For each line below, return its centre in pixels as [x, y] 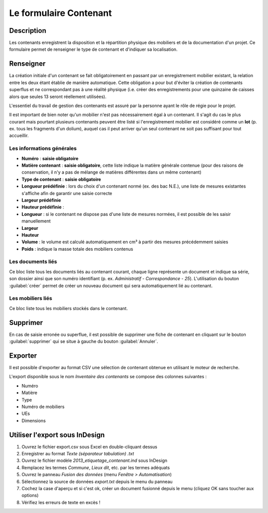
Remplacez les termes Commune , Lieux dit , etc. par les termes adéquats [96, 467]
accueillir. [19, 136]
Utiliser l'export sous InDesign [57, 435]
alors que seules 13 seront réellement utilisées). [58, 97]
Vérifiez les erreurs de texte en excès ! [61, 502]
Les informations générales [43, 148]
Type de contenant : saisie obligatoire [61, 179]
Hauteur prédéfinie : [43, 207]
